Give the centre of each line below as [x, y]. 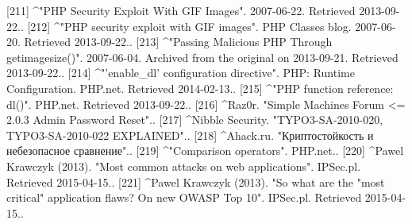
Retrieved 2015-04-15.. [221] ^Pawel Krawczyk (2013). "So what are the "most [196, 182]
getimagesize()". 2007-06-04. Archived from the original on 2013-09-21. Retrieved [202, 57]
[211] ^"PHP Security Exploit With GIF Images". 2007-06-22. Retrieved [181, 10]
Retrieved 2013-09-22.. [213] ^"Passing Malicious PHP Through [178, 42]
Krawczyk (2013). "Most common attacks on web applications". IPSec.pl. [184, 166]
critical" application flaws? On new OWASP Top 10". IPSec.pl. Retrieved [184, 197]
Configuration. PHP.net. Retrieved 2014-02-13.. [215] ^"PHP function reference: [200, 88]
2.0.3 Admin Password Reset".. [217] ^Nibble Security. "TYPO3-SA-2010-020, [195, 120]
